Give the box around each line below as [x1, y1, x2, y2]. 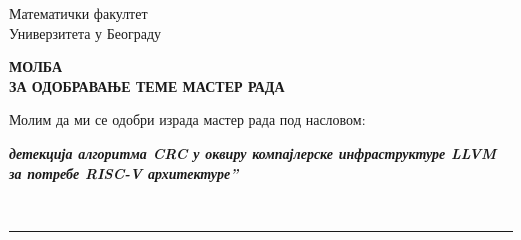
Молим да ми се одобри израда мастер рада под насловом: [9, 109, 366, 130]
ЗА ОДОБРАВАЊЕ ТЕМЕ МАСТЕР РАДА [9, 75, 285, 96]
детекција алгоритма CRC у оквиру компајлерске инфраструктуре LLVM [9, 142, 497, 163]
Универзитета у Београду [9, 22, 162, 43]
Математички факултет [9, 3, 148, 23]
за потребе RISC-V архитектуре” [9, 162, 239, 183]
